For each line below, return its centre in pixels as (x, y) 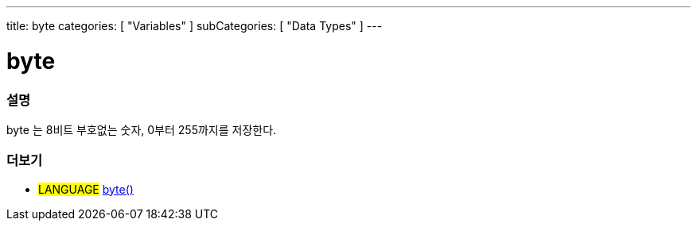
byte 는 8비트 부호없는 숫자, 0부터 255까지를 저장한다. (142, 129)
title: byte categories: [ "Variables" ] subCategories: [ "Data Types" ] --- (195, 26)
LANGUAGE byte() (86, 189)
